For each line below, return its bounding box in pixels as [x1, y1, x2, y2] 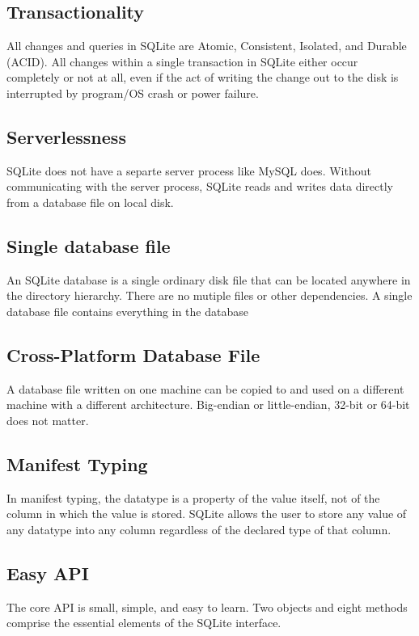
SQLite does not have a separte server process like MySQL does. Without [6, 162, 371, 179]
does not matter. [6, 411, 89, 428]
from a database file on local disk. [6, 193, 174, 210]
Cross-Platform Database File [6, 342, 260, 367]
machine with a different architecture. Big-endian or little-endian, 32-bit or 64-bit [6, 396, 410, 413]
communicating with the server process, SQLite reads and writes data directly [6, 178, 393, 195]
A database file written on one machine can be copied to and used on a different [6, 380, 404, 397]
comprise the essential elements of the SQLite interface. [6, 614, 281, 631]
